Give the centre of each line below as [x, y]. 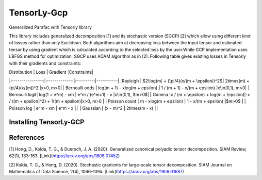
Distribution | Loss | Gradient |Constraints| [51, 72]
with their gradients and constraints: [45, 63]
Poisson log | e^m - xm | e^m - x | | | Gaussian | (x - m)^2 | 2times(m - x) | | [84, 108]
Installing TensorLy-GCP [47, 122]
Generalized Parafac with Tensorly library [50, 27]
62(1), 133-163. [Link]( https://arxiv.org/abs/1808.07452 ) [64, 156]
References [27, 138]
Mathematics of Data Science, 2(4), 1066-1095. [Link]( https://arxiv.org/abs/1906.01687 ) [97, 171]
